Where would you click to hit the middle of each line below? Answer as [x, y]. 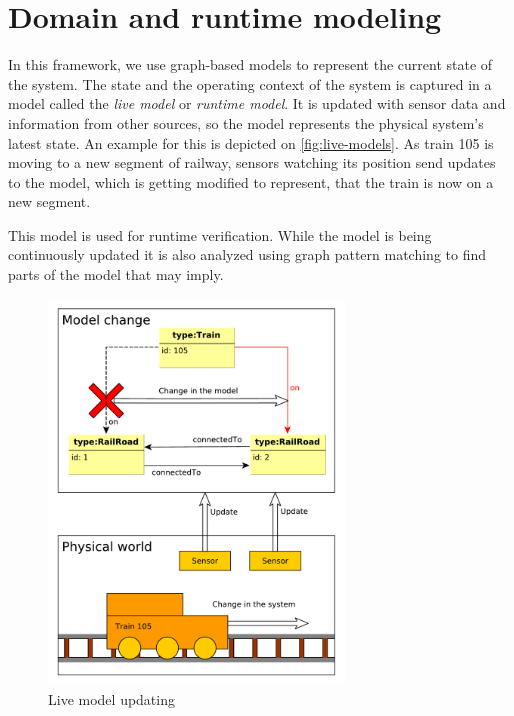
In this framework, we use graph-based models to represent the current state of [250, 64]
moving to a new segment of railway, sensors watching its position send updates [252, 162]
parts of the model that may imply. [116, 274]
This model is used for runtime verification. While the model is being [220, 234]
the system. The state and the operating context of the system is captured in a [250, 83]
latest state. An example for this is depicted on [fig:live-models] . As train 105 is [251, 142]
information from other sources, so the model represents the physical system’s [246, 122]
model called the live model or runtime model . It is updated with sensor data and [257, 103]
